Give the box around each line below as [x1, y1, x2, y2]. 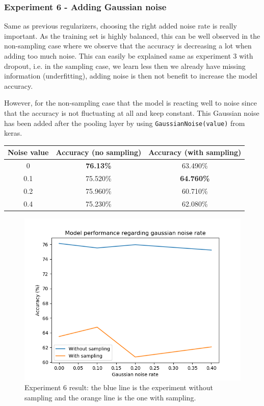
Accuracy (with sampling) [148, 147, 242, 158]
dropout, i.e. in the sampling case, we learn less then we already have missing [4, 60, 246, 71]
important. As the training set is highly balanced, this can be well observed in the [4, 30, 260, 41]
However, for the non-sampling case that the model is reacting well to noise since [4, 97, 257, 108]
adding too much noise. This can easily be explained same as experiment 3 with [4, 50, 253, 61]
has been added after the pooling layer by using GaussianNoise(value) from [4, 117, 245, 128]
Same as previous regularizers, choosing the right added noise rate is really [4, 20, 237, 31]
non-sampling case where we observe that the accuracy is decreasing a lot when [4, 40, 252, 51]
